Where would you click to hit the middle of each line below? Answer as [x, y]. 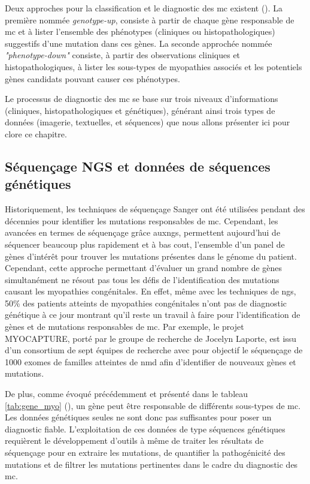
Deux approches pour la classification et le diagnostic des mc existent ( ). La [144, 8]
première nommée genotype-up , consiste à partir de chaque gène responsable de [150, 19]
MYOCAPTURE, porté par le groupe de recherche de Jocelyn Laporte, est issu [151, 338]
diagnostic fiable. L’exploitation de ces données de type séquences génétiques [145, 429]
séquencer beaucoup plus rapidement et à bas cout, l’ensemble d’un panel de [145, 244]
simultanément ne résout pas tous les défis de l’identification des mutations [142, 279]
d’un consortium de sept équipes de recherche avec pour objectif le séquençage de [154, 350]
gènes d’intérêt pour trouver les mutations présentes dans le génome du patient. [151, 256]
